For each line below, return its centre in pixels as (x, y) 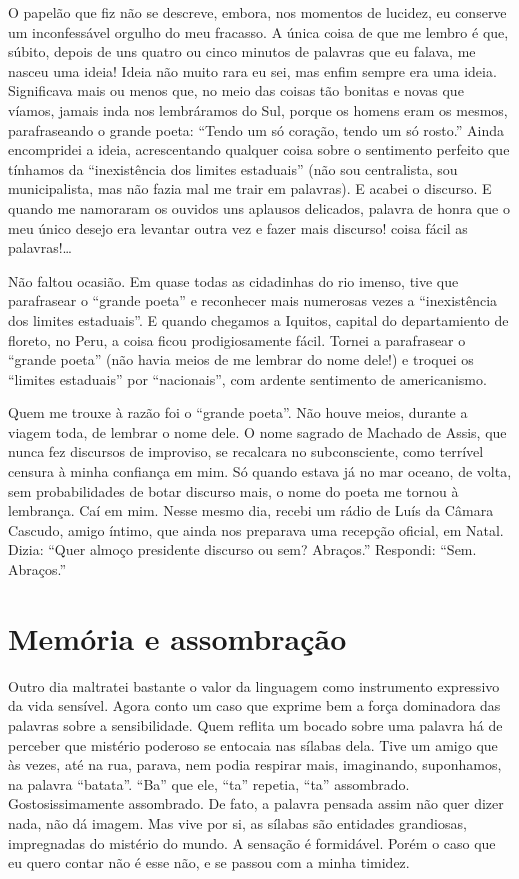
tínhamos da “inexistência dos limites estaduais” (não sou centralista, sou (233, 168)
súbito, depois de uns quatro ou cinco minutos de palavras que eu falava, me (242, 51)
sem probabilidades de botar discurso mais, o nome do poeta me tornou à (233, 490)
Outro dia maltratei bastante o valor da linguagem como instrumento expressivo (254, 685)
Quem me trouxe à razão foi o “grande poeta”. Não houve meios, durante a (238, 412)
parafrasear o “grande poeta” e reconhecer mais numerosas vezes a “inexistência (253, 300)
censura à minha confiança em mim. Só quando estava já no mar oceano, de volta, (260, 471)
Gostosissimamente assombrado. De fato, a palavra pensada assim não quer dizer (256, 803)
